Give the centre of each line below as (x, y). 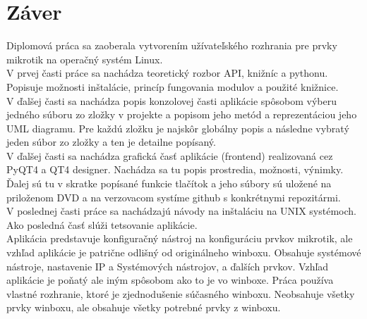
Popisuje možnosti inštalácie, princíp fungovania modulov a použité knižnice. (173, 86)
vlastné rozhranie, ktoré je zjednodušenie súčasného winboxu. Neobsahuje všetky (181, 293)
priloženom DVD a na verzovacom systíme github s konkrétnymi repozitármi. (174, 197)
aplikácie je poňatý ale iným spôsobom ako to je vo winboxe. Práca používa (170, 280)
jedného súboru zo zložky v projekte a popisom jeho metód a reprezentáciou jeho (182, 114)
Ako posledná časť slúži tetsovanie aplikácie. (102, 224)
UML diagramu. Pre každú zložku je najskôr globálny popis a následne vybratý (178, 128)
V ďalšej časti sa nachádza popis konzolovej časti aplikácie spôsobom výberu (172, 100)
